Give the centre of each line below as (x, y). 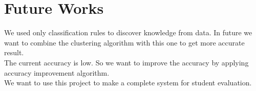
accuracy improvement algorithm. (57, 72)
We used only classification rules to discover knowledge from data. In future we (128, 32)
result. (14, 52)
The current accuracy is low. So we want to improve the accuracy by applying (126, 62)
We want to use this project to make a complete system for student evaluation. (128, 83)
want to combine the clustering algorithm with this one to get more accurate (124, 42)
